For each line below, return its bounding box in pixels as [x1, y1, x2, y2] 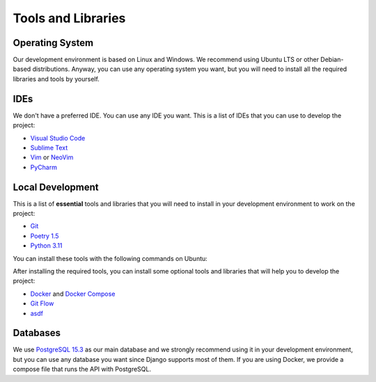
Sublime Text [30, 143, 68, 152]
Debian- [320, 56, 344, 64]
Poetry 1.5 [30, 232, 59, 240]
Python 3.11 [30, 241, 63, 250]
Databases [13, 327, 61, 339]
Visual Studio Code [30, 134, 86, 142]
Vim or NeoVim [30, 153, 74, 161]
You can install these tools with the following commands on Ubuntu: [13, 254, 208, 262]
